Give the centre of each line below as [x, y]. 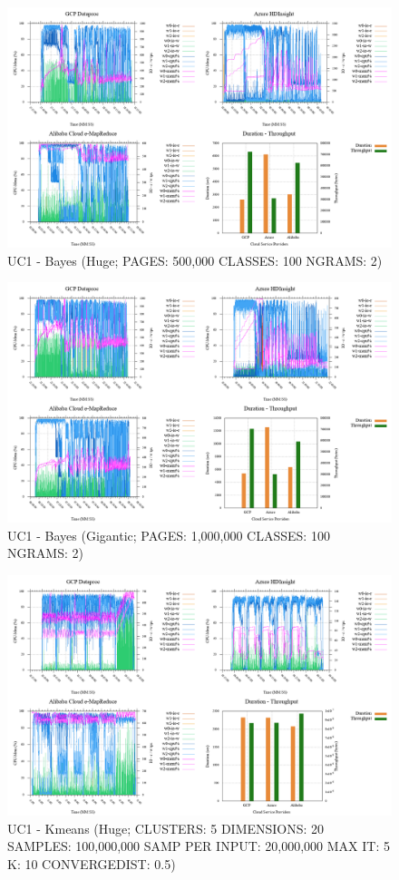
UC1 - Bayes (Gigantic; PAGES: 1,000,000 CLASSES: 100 [169, 535]
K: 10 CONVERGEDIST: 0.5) [92, 863]
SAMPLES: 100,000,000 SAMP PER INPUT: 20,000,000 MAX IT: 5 [199, 846]
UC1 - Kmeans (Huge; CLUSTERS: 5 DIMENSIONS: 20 [166, 828]
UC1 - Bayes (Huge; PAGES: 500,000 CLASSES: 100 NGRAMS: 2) [195, 260]
